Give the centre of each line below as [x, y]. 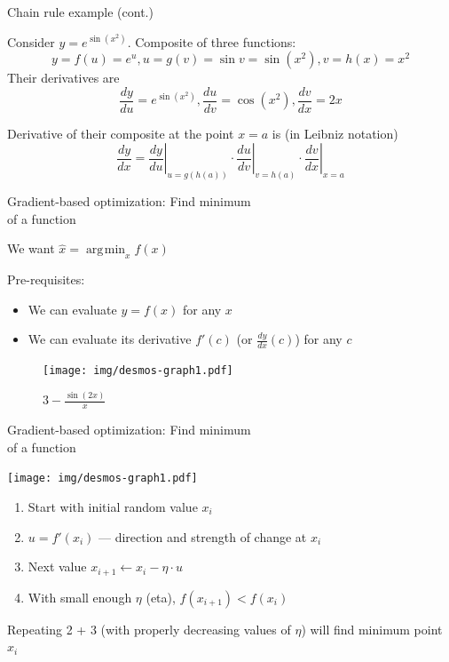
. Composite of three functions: [212, 41]
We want [31, 248]
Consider [31, 41]
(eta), [161, 597]
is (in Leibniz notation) [335, 133]
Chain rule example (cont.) [80, 12]
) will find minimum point [372, 629]
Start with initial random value [113, 506]
